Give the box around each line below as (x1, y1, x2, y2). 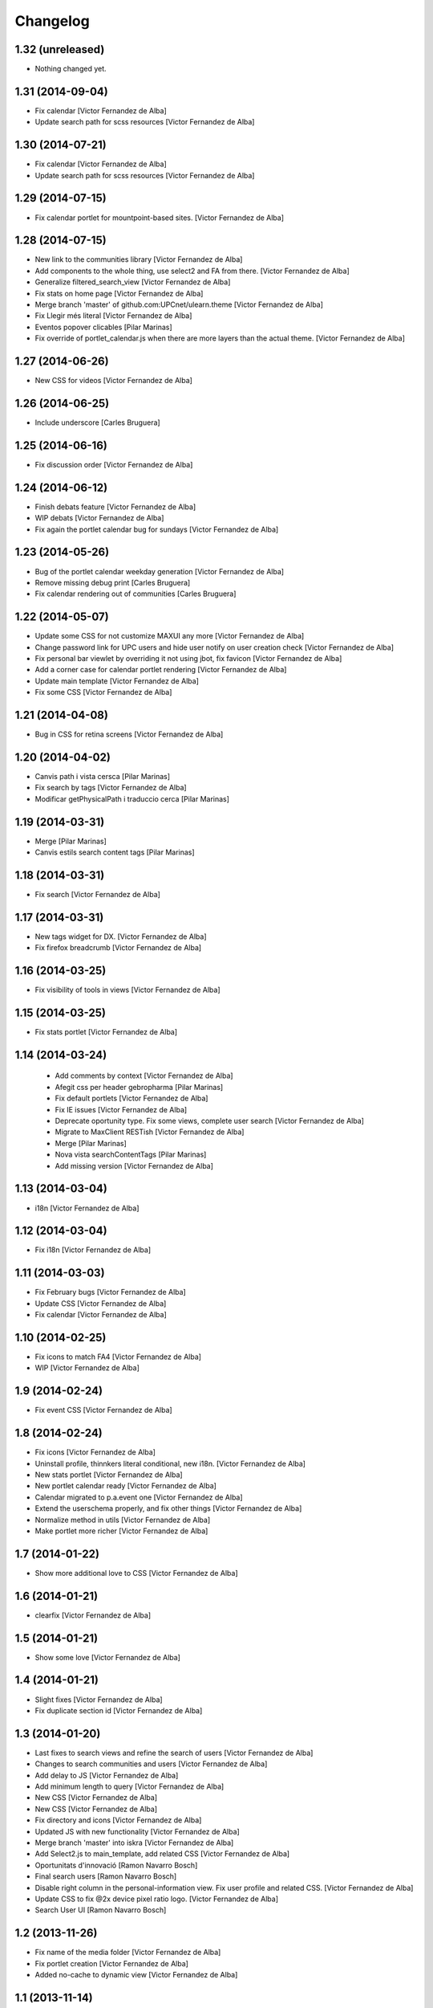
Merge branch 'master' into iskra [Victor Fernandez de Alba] (34, 1838, 234, 1847)
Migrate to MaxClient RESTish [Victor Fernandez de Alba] (55, 1127, 245, 1137)
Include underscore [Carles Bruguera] (34, 418, 160, 427)
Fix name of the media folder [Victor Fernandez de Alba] (34, 1948, 221, 1957)
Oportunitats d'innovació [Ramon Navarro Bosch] (34, 1860, 198, 1870)
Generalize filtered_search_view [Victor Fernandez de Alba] (34, 277, 231, 287)
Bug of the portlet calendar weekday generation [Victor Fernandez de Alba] (34, 566, 285, 576)
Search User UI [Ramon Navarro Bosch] (34, 1905, 167, 1915)
